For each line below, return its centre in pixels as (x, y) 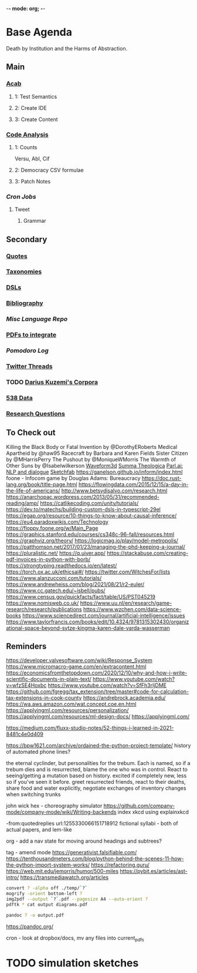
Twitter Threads (29, 366)
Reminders (26, 646)
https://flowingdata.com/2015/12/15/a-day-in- (133, 484)
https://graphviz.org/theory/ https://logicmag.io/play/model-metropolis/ (92, 541)
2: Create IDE (30, 108)
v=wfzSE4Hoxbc (26, 685)
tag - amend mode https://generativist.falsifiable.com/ (72, 853)
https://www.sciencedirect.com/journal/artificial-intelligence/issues (104, 615)
